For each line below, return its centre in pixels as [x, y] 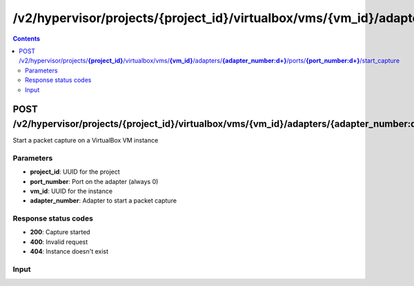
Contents [27, 39]
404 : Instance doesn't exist [69, 252]
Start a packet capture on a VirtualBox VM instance [86, 140]
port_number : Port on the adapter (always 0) [94, 181]
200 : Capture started [60, 232]
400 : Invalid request [59, 242]
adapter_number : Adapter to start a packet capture [103, 201]
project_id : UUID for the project [75, 172]
